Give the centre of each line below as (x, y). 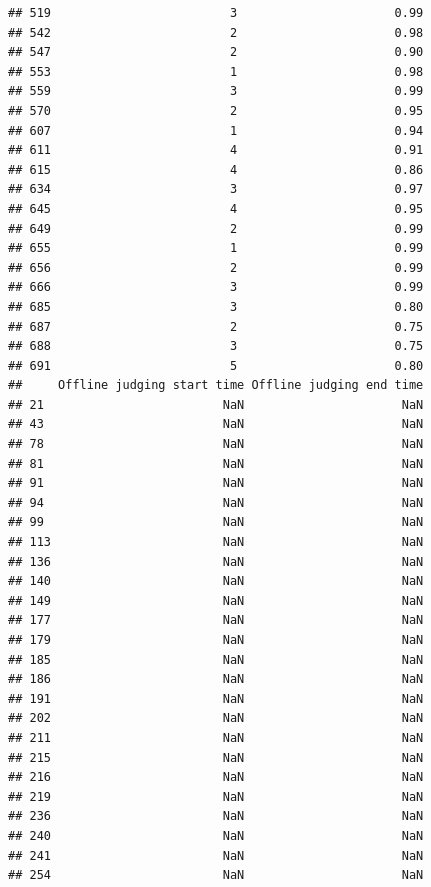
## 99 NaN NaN (216, 522)
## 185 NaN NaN (216, 659)
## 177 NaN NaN (216, 620)
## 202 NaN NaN (216, 718)
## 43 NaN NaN (216, 424)
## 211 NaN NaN (216, 737)
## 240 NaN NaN (216, 835)
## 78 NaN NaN (216, 444)
